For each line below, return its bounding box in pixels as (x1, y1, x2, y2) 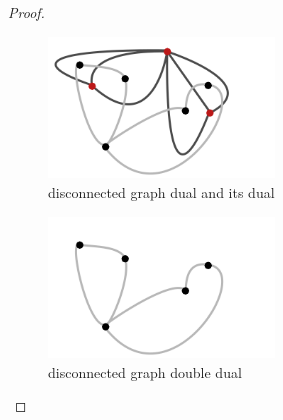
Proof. (8, 2, 45, 22)
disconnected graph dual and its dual (48, 181, 275, 202)
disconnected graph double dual (48, 361, 242, 382)
